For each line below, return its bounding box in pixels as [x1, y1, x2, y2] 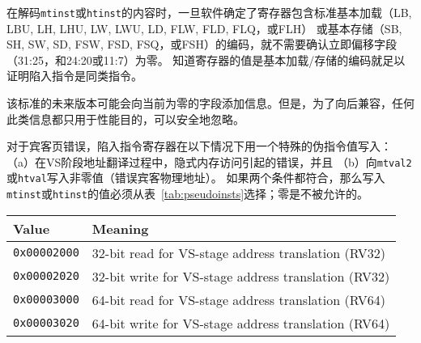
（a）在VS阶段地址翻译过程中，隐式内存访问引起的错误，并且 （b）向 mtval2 [6, 153, 412, 170]
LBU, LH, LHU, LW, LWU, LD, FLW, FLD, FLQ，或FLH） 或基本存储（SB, [6, 19, 402, 36]
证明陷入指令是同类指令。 [6, 67, 142, 84]
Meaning [91, 218, 149, 238]
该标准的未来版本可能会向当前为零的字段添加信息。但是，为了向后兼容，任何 [6, 95, 415, 112]
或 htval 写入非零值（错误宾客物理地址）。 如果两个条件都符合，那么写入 [6, 169, 385, 186]
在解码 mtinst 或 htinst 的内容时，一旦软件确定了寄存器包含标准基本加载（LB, [6, 4, 412, 20]
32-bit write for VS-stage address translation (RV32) [91, 266, 390, 286]
